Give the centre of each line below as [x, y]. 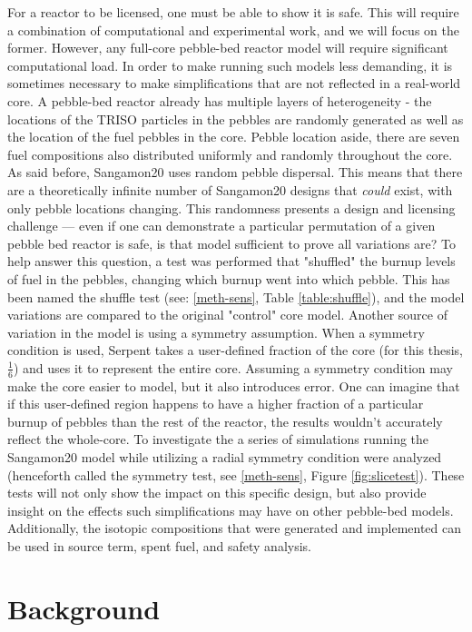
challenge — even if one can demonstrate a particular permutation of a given [221, 226]
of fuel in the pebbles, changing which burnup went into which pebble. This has [229, 278]
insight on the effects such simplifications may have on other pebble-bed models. [231, 510]
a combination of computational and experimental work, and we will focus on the [233, 30]
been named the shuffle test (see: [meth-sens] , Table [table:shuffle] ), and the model [236, 296]
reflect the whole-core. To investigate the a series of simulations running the [218, 439]
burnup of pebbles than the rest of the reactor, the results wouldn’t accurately [225, 421]
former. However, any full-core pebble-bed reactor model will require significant [228, 48]
